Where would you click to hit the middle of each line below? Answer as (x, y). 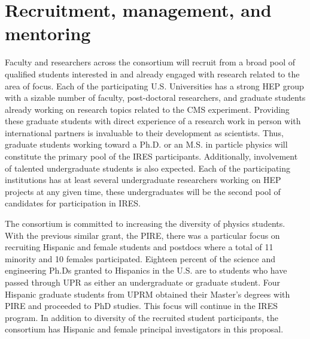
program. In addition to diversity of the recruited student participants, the (142, 317)
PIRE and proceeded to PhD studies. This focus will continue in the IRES (141, 306)
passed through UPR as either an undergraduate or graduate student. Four (143, 282)
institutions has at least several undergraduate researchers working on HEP (143, 180)
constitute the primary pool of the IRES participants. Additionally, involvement (151, 156)
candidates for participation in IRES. (73, 203)
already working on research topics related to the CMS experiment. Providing (147, 109)
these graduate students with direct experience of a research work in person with (153, 121)
